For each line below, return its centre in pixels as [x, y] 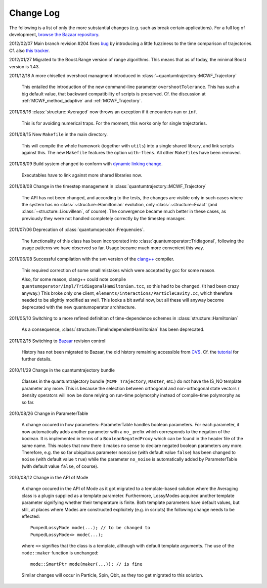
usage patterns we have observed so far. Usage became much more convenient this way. [113, 248]
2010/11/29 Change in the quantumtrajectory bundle [62, 370]
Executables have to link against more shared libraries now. [82, 175]
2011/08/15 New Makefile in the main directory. [59, 135]
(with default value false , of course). [60, 466]
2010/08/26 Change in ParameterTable [49, 413]
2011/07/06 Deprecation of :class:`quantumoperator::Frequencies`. [77, 229]
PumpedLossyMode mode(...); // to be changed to [90, 528]
